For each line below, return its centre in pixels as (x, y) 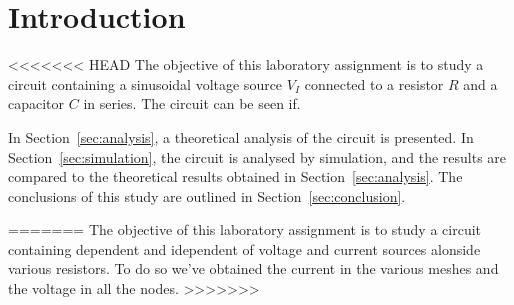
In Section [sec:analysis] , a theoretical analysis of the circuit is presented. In (241, 136)
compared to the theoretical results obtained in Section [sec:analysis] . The (235, 176)
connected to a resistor (374, 83)
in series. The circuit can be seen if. (192, 103)
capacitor (36, 103)
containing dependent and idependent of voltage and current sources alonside (244, 248)
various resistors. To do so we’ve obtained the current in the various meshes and (253, 268)
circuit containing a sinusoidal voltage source (145, 83)
